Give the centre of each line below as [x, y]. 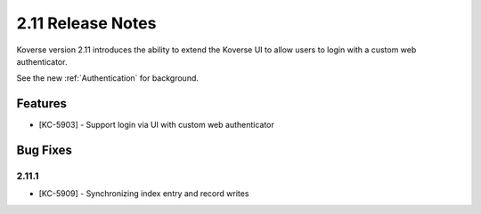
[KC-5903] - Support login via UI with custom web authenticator [157, 125]
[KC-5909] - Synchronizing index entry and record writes [144, 194]
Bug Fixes [45, 151]
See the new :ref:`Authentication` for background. [108, 78]
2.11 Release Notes [86, 23]
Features [41, 103]
